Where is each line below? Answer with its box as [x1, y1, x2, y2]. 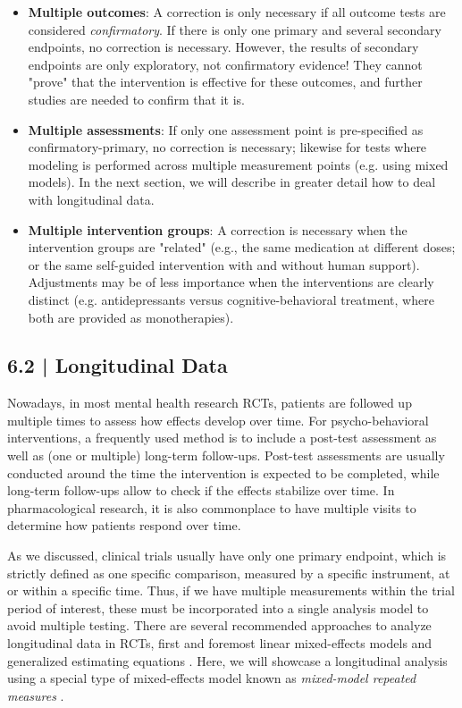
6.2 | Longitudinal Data [7, 351, 228, 379]
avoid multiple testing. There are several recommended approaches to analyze [7, 616, 432, 635]
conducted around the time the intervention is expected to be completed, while [7, 463, 440, 482]
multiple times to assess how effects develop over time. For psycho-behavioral [7, 410, 429, 429]
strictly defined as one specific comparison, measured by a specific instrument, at [7, 563, 450, 582]
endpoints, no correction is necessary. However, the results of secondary [28, 38, 419, 56]
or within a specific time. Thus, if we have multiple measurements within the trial [7, 581, 455, 600]
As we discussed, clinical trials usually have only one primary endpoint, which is [7, 546, 447, 565]
